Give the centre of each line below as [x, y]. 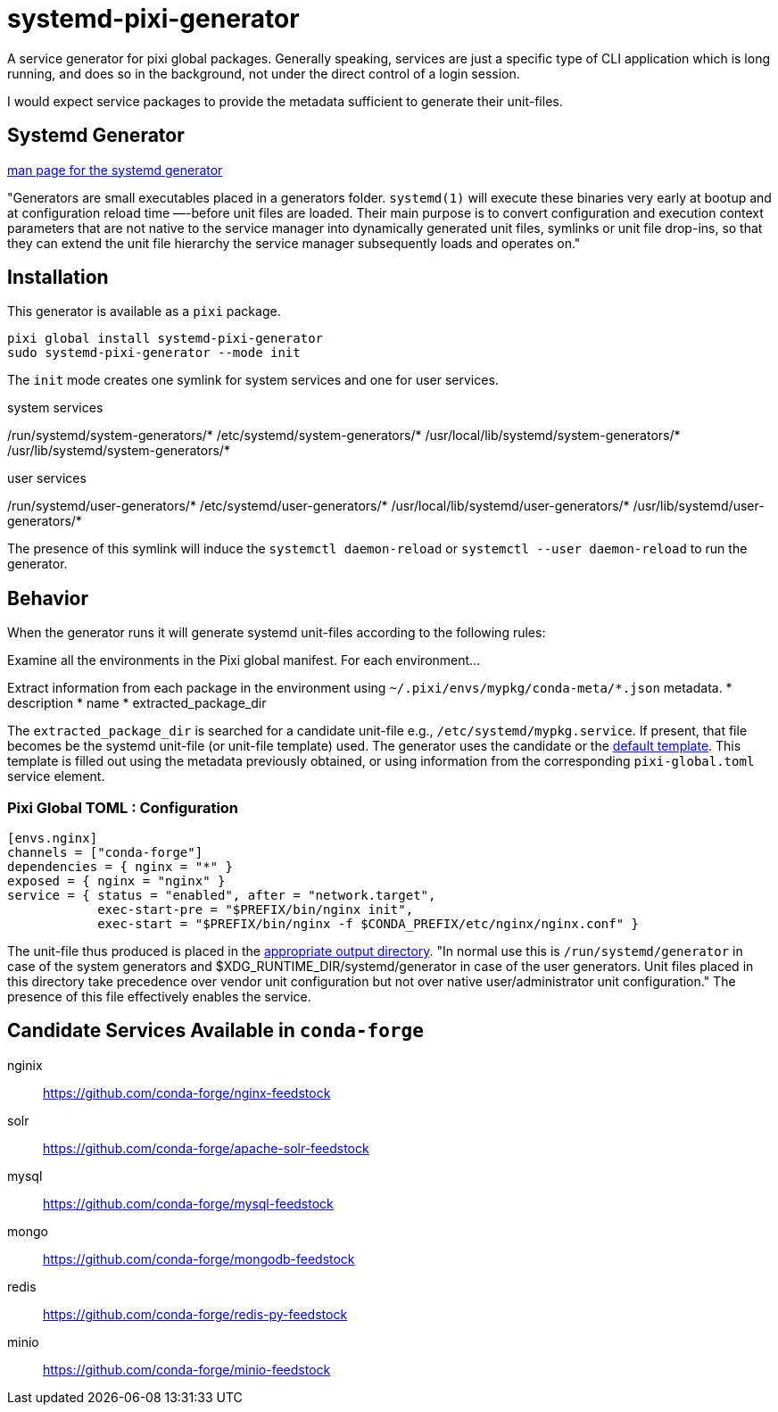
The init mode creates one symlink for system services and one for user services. [253, 380]
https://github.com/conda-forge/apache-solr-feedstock [206, 1148]
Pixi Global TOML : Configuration [123, 807]
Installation [58, 278]
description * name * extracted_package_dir [137, 703]
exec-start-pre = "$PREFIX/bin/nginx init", [256, 910]
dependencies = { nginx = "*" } [120, 867]
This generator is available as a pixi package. [144, 311]
